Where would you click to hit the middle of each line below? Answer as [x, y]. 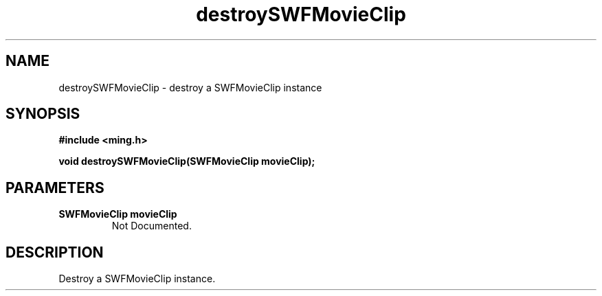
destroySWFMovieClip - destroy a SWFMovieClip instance [190, 87]
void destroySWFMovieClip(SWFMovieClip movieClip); [187, 161]
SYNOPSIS [43, 114]
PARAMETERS [55, 187]
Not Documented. [152, 226]
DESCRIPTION [55, 252]
